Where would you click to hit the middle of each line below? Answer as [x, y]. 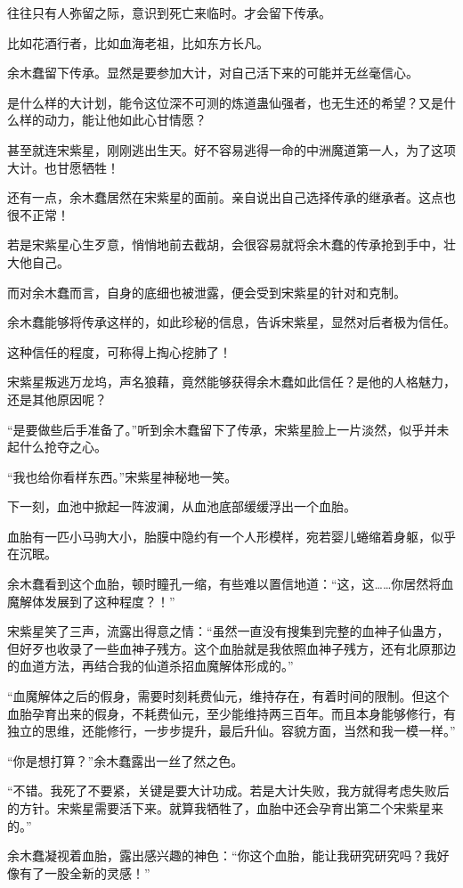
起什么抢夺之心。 [57, 447]
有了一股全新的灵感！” [85, 872]
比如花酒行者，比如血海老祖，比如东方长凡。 [138, 42]
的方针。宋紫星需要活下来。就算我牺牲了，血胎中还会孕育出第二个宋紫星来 [225, 808]
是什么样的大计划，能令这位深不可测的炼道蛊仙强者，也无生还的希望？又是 [225, 102]
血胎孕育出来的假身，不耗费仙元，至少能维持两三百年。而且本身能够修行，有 [231, 713]
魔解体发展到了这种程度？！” [91, 601]
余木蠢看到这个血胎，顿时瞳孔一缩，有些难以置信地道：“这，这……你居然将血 [231, 584]
